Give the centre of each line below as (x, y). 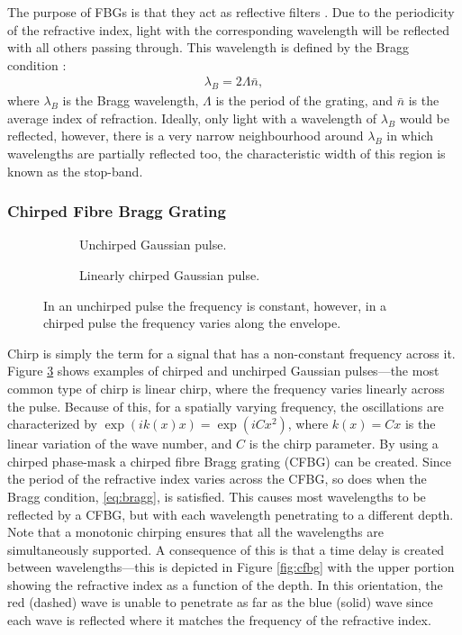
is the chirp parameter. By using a (344, 444)
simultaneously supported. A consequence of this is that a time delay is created (226, 549)
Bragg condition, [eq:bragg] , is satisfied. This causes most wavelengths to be (217, 496)
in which (410, 136)
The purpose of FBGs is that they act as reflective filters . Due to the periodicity (231, 12)
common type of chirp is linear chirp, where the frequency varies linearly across (226, 388)
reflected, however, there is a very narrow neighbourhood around (186, 136)
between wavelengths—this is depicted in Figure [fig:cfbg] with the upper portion (231, 567)
